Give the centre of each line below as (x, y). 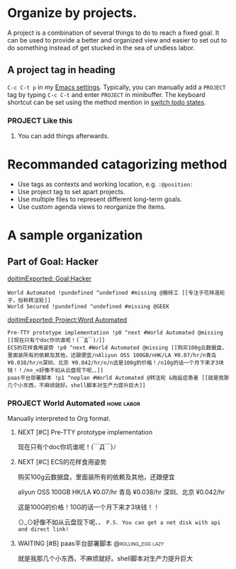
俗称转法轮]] (34, 300)
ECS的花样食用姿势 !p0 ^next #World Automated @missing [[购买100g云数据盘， (117, 348)
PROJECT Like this (40, 120)
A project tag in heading (61, 70)
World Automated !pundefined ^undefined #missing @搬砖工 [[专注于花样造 (114, 293)
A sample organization (75, 236)
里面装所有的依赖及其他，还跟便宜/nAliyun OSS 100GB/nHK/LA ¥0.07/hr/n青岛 (112, 355)
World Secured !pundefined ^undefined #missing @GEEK (89, 306)
